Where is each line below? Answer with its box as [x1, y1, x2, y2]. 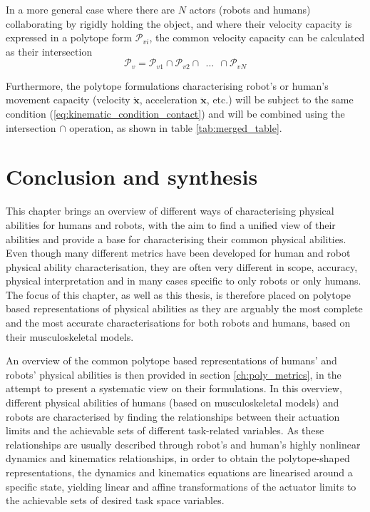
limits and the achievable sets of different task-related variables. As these [6, 423, 324, 438]
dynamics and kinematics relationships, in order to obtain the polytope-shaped [6, 451, 350, 466]
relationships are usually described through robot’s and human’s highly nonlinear [6, 436, 361, 451]
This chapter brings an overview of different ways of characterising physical [6, 203, 334, 218]
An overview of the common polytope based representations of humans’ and [6, 353, 337, 368]
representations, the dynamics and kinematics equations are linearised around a [6, 465, 353, 480]
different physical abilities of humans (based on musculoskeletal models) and [6, 395, 339, 410]
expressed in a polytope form [6, 30, 133, 45]
